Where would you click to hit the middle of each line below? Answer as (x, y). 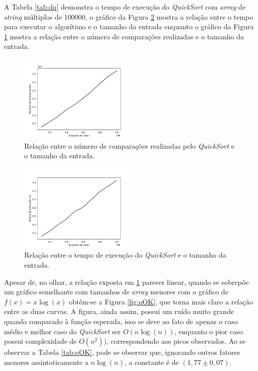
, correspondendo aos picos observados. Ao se (176, 341)
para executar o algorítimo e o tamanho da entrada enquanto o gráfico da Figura (129, 26)
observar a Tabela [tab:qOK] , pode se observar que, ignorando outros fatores (122, 352)
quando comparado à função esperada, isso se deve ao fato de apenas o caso (121, 321)
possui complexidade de (41, 341)
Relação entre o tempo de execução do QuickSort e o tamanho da (125, 255)
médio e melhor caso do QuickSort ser (62, 331)
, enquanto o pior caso (209, 331)
